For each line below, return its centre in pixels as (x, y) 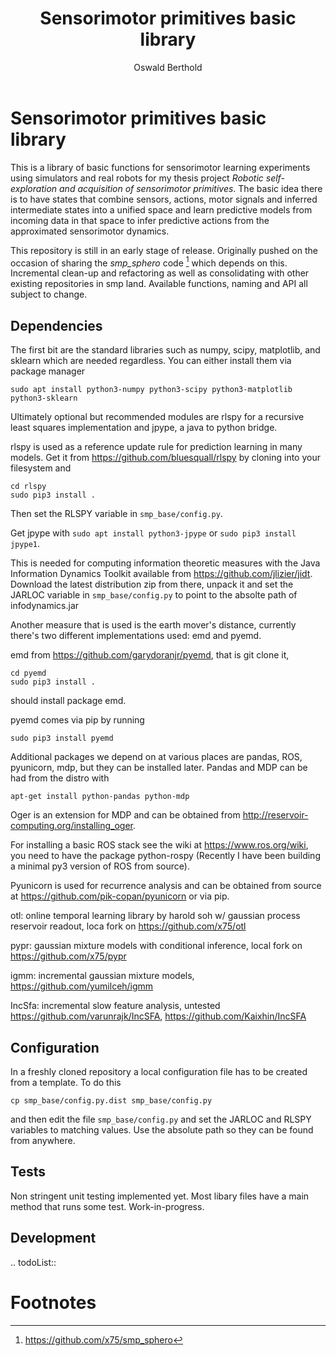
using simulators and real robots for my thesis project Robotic (137, 178)
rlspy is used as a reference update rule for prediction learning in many (156, 447)
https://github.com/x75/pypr (68, 956)
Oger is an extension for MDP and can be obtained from (125, 815)
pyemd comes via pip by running (77, 720)
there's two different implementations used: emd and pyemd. (136, 636)
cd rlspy (28, 487)
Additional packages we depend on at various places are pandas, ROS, (156, 757)
